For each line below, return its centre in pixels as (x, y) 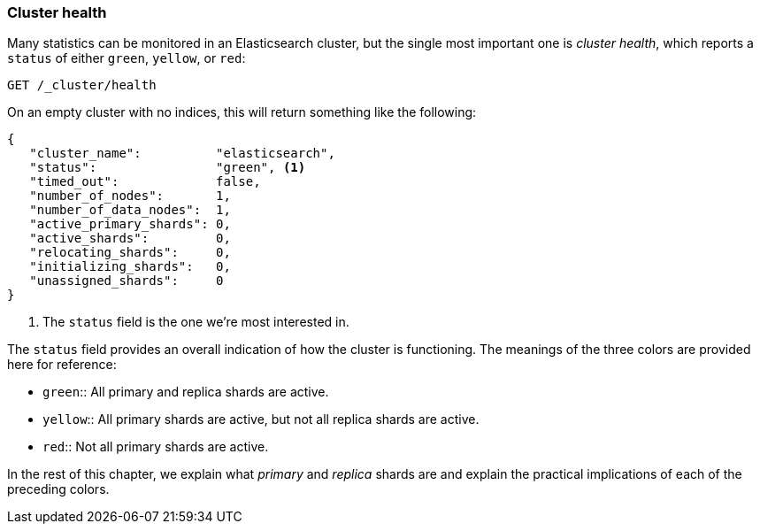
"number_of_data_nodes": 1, (130, 210)
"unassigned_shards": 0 (127, 281)
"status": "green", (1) (168, 168)
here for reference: (62, 365)
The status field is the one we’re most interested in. (196, 322)
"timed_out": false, (145, 182)
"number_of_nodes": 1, (130, 196)
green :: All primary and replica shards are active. (186, 392)
